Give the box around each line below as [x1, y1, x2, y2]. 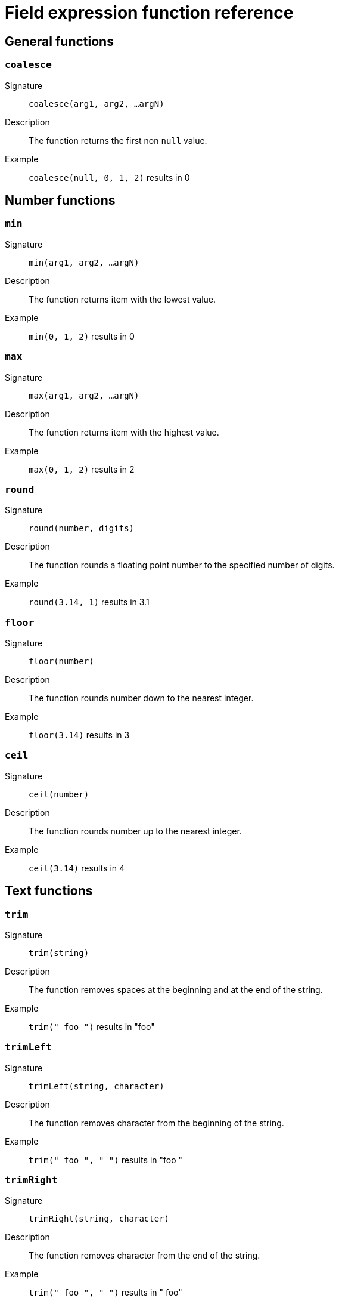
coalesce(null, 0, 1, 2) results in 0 [29, 172, 190, 183]
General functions [5, 33, 114, 49]
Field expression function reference [5, 2, 294, 23]
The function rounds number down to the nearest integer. [29, 693, 254, 704]
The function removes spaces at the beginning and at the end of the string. [29, 984, 323, 995]
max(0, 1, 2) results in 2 [29, 464, 135, 474]
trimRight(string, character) [29, 1214, 170, 1224]
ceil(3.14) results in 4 [29, 862, 125, 873]
